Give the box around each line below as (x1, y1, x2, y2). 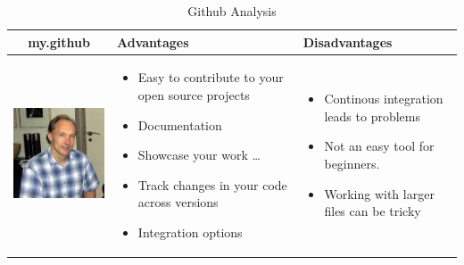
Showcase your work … (137, 145, 261, 164)
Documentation (137, 115, 222, 134)
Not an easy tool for (324, 137, 435, 155)
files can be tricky (324, 202, 421, 220)
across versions (137, 193, 219, 211)
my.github (28, 32, 90, 51)
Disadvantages (302, 32, 393, 51)
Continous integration (324, 89, 443, 108)
